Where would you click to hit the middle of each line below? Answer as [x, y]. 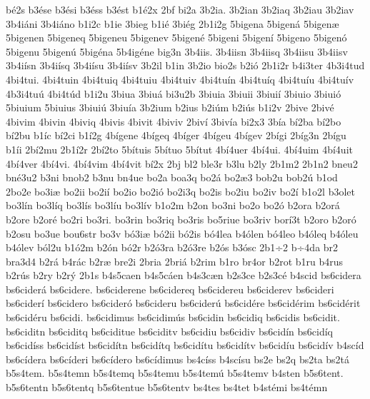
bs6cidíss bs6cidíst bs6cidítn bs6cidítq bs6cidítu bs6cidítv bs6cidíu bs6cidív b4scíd [185, 345]
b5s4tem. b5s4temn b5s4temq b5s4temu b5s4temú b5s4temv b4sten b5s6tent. [175, 373]
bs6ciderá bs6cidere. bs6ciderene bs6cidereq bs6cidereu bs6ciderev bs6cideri [170, 289]
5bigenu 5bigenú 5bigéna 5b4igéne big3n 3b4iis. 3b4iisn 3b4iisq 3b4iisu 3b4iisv [177, 51]
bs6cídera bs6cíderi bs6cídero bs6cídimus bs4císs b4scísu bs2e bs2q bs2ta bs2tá [178, 359]
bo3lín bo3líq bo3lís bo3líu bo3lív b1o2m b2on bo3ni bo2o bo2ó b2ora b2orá [173, 205]
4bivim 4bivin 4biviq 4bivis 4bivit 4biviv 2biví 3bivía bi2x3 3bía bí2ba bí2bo [174, 121]
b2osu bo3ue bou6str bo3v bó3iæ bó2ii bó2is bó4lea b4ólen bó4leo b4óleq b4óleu [182, 233]
